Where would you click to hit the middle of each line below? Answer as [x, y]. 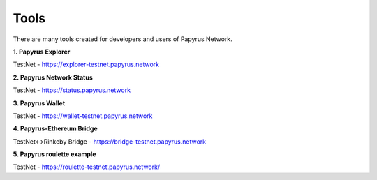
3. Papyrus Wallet [39, 103]
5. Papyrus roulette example [54, 154]
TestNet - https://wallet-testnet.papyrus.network [83, 116]
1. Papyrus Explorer [42, 52]
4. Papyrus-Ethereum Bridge [55, 128]
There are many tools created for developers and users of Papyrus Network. [123, 39]
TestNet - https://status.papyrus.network [72, 90]
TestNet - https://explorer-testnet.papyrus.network [86, 65]
